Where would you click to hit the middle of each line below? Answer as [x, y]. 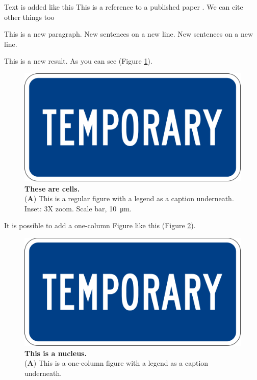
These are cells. [52, 188]
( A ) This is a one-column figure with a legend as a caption [117, 363]
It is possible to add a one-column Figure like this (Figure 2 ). [100, 225]
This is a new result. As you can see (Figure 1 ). [78, 61]
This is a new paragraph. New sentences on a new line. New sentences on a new [129, 34]
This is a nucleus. [56, 353]
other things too [29, 17]
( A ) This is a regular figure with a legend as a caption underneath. [129, 198]
